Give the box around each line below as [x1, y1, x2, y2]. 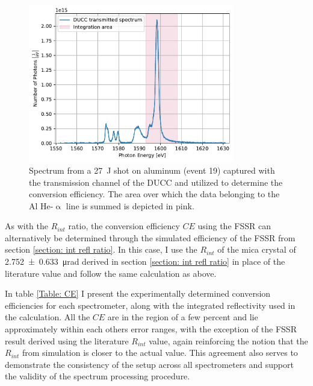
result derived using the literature [5, 334, 129, 347]
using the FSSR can [197, 220, 271, 232]
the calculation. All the [5, 311, 90, 323]
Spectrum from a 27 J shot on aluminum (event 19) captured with [29, 163, 275, 176]
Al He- [29, 199, 54, 212]
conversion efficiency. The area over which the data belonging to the [29, 188, 280, 200]
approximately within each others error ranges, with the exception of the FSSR [5, 323, 297, 335]
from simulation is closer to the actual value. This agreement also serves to [22, 346, 298, 359]
